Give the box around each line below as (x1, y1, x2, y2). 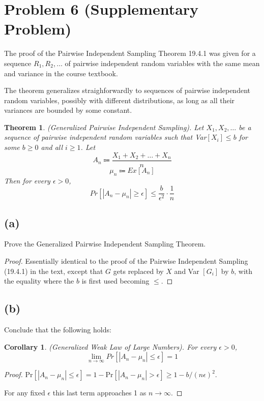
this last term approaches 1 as (52, 387, 146, 398)
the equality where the (4, 275, 74, 286)
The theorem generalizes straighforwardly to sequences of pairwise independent (4, 85, 250, 96)
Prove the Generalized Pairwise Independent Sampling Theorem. (4, 238, 206, 249)
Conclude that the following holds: (4, 324, 111, 334)
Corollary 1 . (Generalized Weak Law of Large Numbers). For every (4, 341, 217, 352)
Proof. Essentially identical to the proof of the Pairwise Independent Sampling (4, 255, 248, 266)
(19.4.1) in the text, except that (4, 265, 103, 276)
